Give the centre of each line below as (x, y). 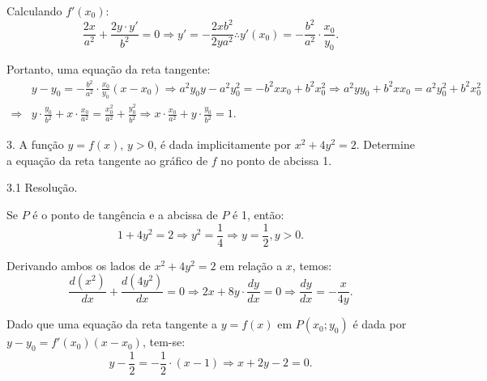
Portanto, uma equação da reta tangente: (109, 68)
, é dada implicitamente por (222, 144)
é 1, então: (258, 214)
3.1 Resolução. (42, 187)
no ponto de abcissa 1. (276, 160)
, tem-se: (164, 342)
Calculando (34, 11)
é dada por (380, 324)
